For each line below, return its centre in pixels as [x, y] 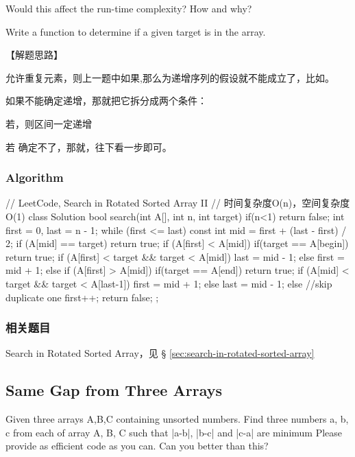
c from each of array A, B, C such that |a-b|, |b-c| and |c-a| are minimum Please [174, 432]
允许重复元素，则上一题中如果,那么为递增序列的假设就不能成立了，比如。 [170, 77]
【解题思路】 [34, 55]
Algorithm [35, 177]
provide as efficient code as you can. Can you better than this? [137, 446]
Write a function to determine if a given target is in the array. [136, 31]
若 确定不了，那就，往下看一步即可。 [89, 147]
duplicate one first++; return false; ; [82, 297]
